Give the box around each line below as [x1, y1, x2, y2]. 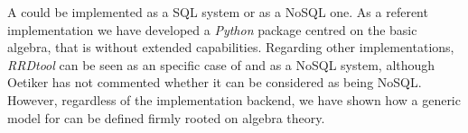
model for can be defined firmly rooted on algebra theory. [7, 108, 325, 127]
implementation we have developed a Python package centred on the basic [7, 20, 417, 39]
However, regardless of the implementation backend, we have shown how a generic [7, 90, 461, 109]
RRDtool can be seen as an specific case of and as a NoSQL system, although [7, 55, 435, 74]
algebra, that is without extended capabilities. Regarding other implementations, [7, 38, 454, 57]
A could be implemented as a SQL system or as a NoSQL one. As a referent [7, 3, 428, 21]
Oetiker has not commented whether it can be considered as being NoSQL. [7, 73, 422, 92]
